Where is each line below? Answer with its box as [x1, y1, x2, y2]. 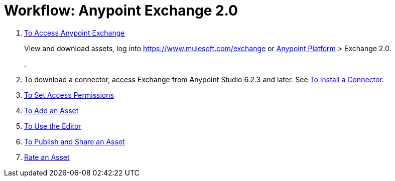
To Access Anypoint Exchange [24, 28, 125, 37]
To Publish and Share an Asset [24, 137, 125, 146]
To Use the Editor [24, 121, 81, 130]
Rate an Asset [24, 152, 70, 161]
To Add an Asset [24, 106, 79, 115]
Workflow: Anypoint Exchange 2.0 [4, 2, 238, 19]
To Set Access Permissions [24, 90, 114, 99]
